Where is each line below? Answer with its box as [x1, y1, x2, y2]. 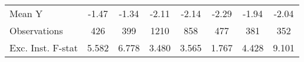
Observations [9, 24, 63, 37]
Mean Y [9, 6, 43, 20]
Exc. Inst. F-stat [9, 41, 78, 54]
